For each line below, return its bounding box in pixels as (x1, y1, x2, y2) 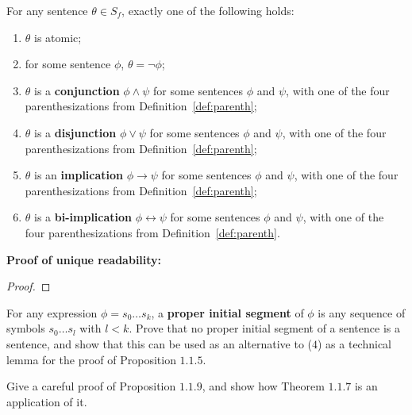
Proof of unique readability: (6, 251, 162, 267)
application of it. (6, 393, 87, 409)
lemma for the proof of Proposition (6, 351, 176, 367)
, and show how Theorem (202, 378, 325, 394)
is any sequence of (318, 304, 406, 321)
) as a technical (318, 335, 392, 352)
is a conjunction (34, 82, 120, 98)
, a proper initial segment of (151, 304, 304, 321)
